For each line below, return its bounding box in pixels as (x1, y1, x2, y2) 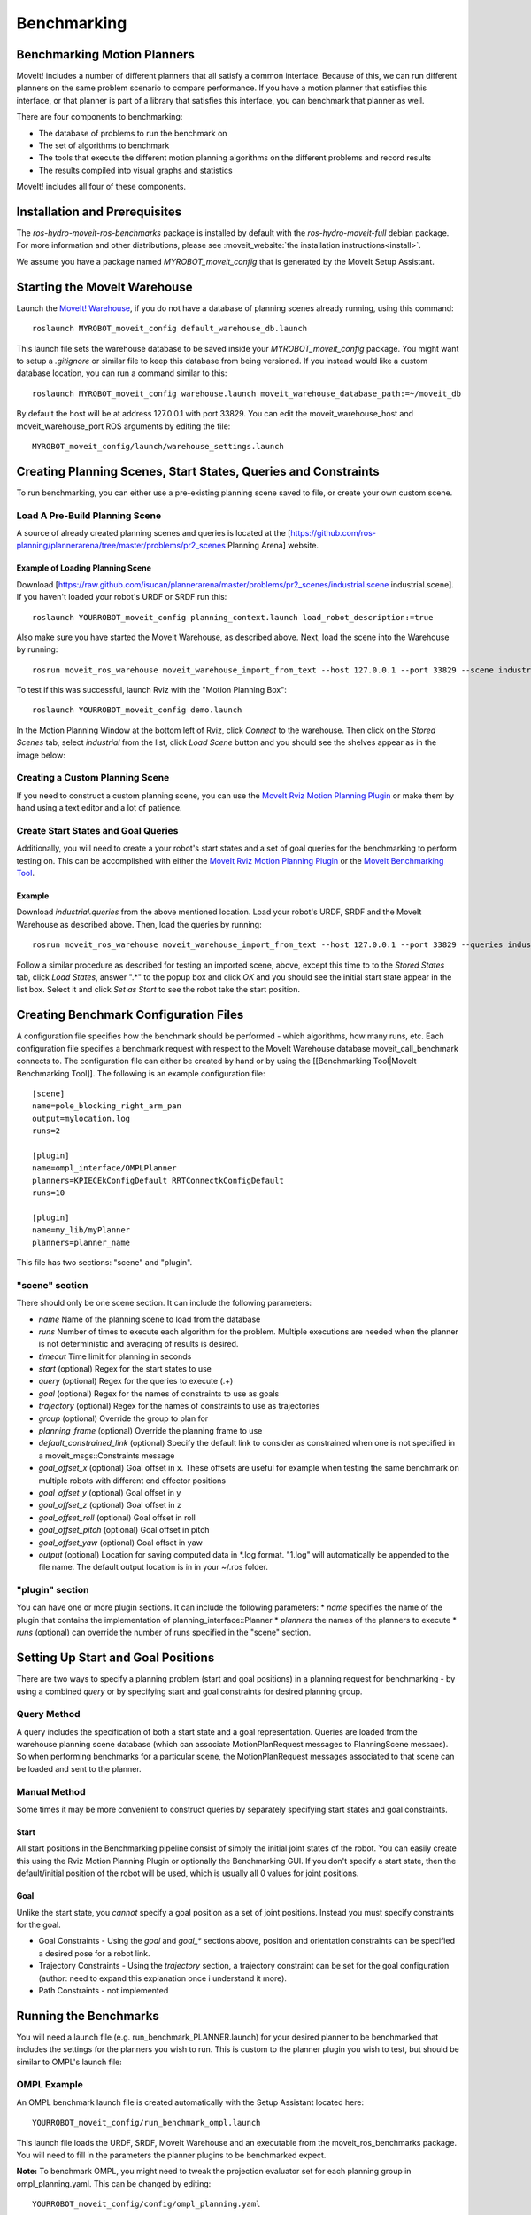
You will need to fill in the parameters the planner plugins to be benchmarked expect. (16, 2149, 327, 2160)
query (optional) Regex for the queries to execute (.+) (38, 1376, 234, 1387)
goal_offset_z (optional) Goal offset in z (38, 1500, 181, 1511)
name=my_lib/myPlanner (32, 1225, 131, 1235)
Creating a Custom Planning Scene (16, 772, 170, 784)
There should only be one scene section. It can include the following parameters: (16, 1298, 312, 1309)
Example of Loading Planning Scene (16, 563, 152, 573)
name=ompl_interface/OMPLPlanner (32, 1163, 177, 1173)
